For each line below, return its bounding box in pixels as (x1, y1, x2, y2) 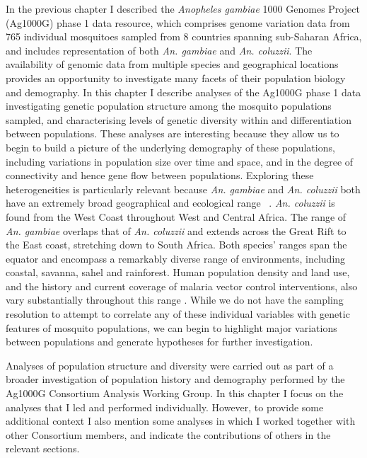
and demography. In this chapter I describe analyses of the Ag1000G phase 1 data (6, 84, 361, 99)
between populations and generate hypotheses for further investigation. (6, 334, 313, 349)
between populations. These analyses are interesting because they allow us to (6, 126, 339, 141)
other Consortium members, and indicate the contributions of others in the (6, 427, 331, 442)
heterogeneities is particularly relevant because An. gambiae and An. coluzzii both (6, 181, 361, 196)
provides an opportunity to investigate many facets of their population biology (6, 70, 346, 85)
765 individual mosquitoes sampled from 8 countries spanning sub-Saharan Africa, (6, 29, 362, 44)
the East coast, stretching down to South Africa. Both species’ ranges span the (6, 237, 347, 252)
